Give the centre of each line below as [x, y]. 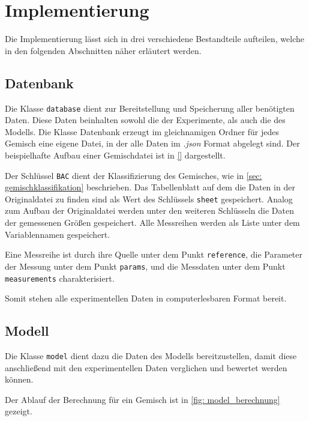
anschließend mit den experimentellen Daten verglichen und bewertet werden [146, 367]
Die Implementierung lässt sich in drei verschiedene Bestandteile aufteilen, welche [154, 39]
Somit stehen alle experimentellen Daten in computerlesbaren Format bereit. [146, 298]
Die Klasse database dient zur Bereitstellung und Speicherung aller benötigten [150, 108]
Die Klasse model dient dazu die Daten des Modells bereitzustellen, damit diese [151, 356]
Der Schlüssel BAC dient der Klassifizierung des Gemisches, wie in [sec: [133, 175]
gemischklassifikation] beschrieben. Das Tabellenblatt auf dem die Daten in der [150, 187]
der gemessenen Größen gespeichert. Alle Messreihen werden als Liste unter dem [152, 223]
